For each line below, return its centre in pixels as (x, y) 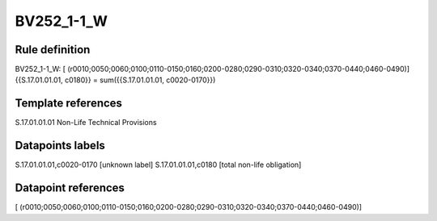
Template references (69, 104)
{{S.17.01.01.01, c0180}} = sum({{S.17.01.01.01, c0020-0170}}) (115, 80)
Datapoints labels (60, 146)
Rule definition (53, 50)
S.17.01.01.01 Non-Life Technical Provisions (86, 123)
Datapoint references (70, 188)
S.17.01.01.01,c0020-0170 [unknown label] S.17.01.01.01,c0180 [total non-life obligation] (158, 165)
